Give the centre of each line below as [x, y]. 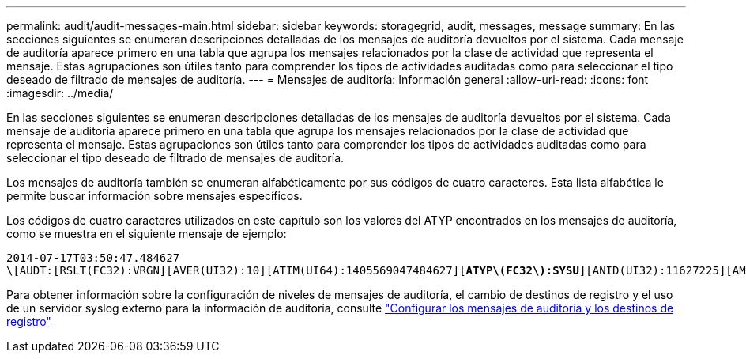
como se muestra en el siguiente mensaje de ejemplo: [147, 234]
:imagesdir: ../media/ [60, 93]
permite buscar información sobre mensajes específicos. [154, 196]
